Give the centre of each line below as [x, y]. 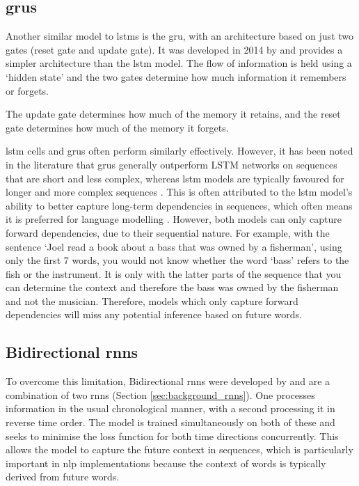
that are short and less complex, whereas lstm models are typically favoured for [175, 178]
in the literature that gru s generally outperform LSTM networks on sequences [171, 164]
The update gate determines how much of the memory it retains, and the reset [173, 114]
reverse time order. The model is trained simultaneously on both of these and [170, 422]
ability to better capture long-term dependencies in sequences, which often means [179, 205]
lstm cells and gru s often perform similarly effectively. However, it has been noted [179, 151]
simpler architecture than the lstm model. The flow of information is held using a [179, 63]
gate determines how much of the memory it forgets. [117, 127]
